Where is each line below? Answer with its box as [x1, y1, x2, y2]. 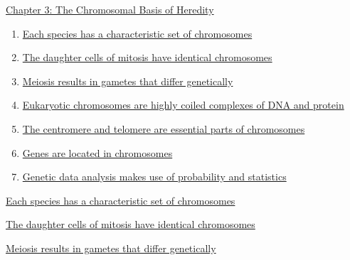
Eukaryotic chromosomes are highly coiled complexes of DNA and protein [22, 97, 344, 112]
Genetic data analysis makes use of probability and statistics [22, 169, 287, 184]
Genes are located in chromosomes [22, 145, 173, 160]
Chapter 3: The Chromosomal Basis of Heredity [6, 2, 214, 16]
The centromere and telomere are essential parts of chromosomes [22, 121, 305, 136]
